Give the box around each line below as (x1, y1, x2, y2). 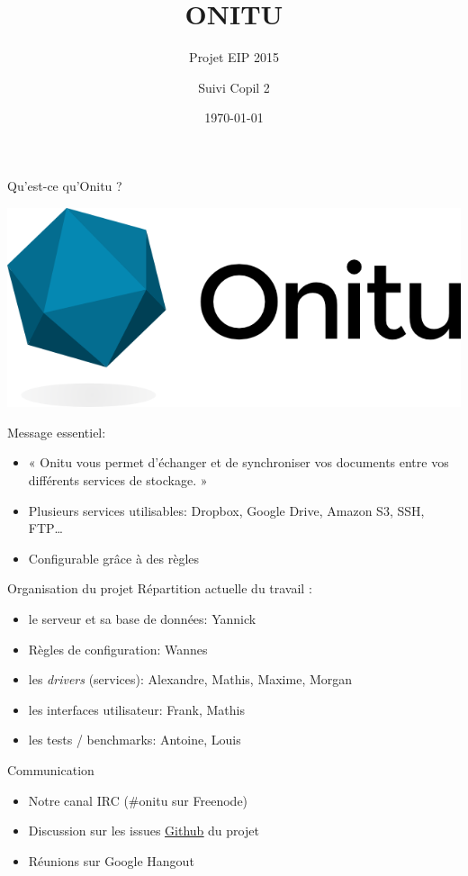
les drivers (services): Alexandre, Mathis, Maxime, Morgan (28, 670, 353, 689)
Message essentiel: (7, 422, 106, 441)
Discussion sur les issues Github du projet (28, 821, 259, 840)
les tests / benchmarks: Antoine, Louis (28, 730, 241, 749)
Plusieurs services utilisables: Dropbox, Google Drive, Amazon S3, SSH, (28, 501, 425, 519)
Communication (7, 761, 94, 779)
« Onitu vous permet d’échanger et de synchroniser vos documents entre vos (28, 453, 449, 472)
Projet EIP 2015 (189, 48, 279, 67)
